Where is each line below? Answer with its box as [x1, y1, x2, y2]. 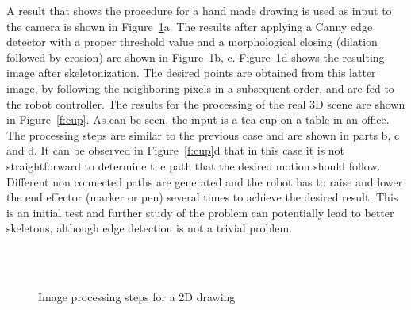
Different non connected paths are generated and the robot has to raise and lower [6, 173, 403, 189]
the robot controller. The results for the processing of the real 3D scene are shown [6, 95, 405, 112]
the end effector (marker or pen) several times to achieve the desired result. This [6, 189, 398, 205]
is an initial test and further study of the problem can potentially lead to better [6, 204, 394, 220]
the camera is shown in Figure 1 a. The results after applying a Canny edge [6, 17, 373, 34]
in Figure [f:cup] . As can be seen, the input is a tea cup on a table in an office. [6, 111, 390, 128]
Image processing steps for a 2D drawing [38, 289, 236, 305]
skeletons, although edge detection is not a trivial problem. [6, 220, 293, 236]
